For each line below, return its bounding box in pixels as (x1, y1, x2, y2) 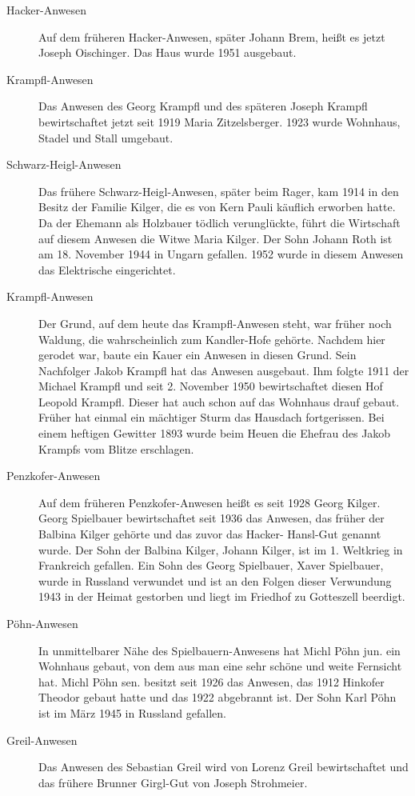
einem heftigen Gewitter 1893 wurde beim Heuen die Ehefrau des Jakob (38, 425, 391, 442)
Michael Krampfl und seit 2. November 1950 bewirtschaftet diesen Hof (38, 378, 383, 394)
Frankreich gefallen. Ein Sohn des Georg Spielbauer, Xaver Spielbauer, (38, 557, 384, 574)
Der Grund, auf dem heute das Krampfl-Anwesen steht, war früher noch (38, 314, 392, 331)
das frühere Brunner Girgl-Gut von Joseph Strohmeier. (38, 774, 308, 790)
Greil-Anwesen (6, 731, 78, 748)
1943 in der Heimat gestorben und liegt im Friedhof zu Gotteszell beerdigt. (38, 588, 405, 605)
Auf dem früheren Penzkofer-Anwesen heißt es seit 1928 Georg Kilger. (38, 494, 381, 510)
